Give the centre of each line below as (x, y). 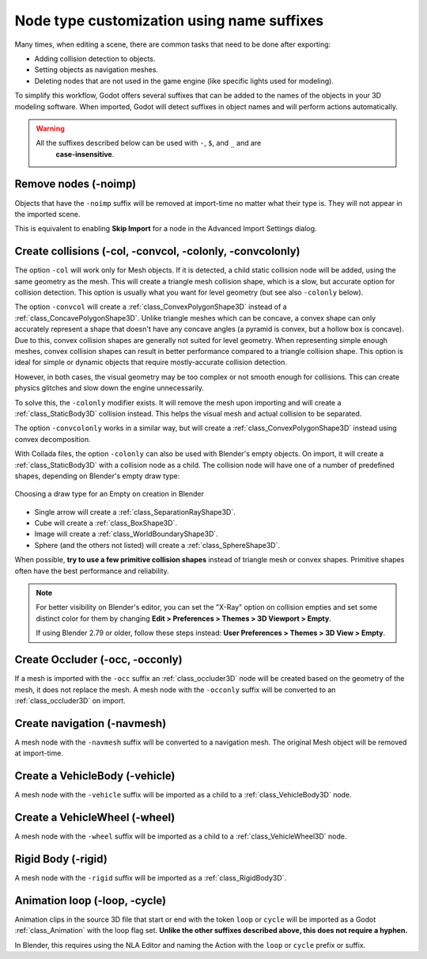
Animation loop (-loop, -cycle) (90, 900)
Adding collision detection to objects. (95, 59)
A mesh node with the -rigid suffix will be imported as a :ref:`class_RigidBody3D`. (151, 877)
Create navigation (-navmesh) (91, 723)
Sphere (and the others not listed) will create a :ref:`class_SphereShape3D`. (157, 545)
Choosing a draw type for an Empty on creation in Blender (110, 494)
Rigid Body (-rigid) (61, 859)
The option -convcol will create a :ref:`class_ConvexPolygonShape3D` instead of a (151, 307)
